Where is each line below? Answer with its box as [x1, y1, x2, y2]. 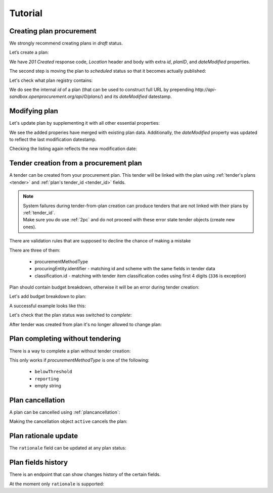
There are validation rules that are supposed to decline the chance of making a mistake [9, 238, 191, 244]
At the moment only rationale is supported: [9, 480, 105, 487]
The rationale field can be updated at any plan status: [9, 445, 126, 451]
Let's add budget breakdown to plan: [9, 293, 86, 300]
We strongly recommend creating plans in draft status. [9, 40, 123, 46]
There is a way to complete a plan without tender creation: [9, 348, 131, 354]
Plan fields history [9, 458, 68, 467]
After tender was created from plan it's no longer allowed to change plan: [9, 321, 162, 327]
